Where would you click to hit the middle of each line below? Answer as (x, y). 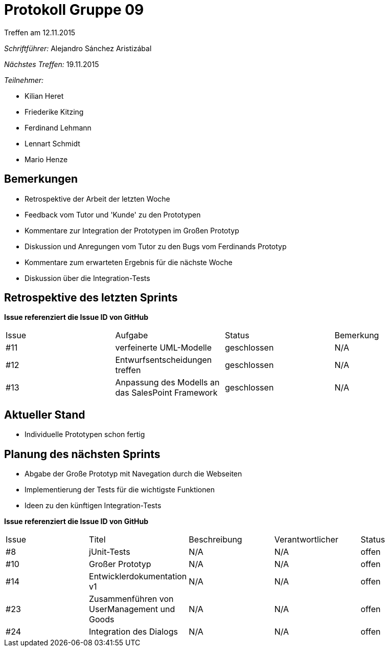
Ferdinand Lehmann (58, 127)
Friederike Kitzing (54, 112)
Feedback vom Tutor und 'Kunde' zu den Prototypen (113, 214)
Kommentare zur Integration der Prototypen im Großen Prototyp (132, 230)
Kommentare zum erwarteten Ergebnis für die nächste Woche (129, 262)
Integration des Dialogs (133, 632)
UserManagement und (132, 609)
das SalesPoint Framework (166, 393)
